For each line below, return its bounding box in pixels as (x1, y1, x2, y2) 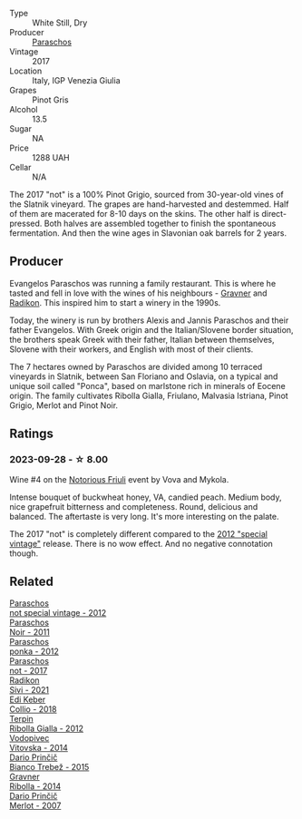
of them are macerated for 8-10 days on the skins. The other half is (9, 209, 260, 219)
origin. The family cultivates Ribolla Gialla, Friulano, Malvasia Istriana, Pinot (9, 390, 288, 401)
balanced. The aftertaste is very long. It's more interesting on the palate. (9, 511, 279, 522)
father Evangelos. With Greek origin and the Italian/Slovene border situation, (9, 324, 294, 335)
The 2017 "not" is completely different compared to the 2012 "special (9, 528, 268, 539)
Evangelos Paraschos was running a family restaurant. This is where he (9, 278, 277, 288)
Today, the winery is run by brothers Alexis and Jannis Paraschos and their (9, 315, 289, 326)
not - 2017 (9, 666, 48, 677)
